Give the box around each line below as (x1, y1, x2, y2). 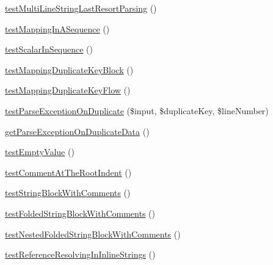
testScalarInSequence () (5, 43, 93, 56)
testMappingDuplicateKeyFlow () (5, 84, 131, 96)
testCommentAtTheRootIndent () (5, 165, 132, 178)
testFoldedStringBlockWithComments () (5, 206, 156, 219)
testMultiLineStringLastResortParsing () (5, 2, 157, 14)
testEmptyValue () (5, 145, 75, 158)
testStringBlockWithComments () (5, 186, 131, 199)
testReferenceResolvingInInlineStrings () (5, 248, 156, 261)
